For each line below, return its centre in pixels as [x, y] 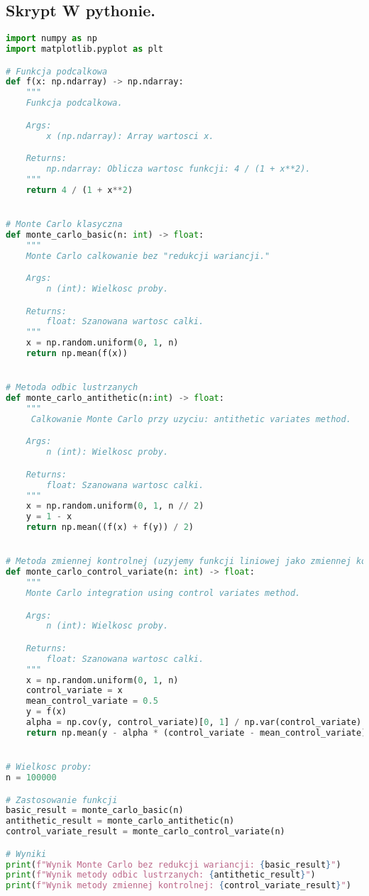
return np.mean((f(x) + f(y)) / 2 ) [110, 527]
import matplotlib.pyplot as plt [84, 49]
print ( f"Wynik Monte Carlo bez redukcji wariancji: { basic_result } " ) [174, 864]
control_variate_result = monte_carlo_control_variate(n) [145, 832]
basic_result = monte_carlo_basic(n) [95, 811]
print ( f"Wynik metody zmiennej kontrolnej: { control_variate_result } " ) [178, 886]
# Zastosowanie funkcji [62, 800]
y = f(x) [46, 712]
